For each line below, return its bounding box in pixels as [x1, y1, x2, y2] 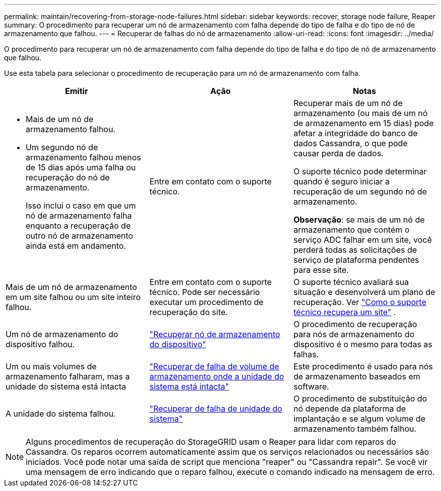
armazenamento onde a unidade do [149, 371, 284, 381]
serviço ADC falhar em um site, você [293, 235, 432, 245]
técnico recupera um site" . [293, 307, 396, 317]
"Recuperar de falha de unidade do [149, 404, 282, 414]
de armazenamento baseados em [293, 371, 420, 381]
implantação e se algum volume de [293, 414, 425, 424]
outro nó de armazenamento [26, 231, 133, 241]
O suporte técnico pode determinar [293, 166, 427, 176]
